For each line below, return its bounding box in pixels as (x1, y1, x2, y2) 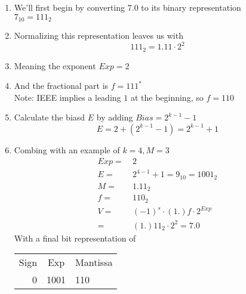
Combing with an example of (14, 143, 120, 156)
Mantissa (75, 255, 113, 270)
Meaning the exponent (14, 59, 96, 72)
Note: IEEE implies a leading (14, 91, 121, 103)
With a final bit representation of (14, 231, 136, 244)
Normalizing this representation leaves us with (14, 29, 183, 42)
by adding (96, 111, 133, 123)
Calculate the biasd (14, 111, 85, 123)
